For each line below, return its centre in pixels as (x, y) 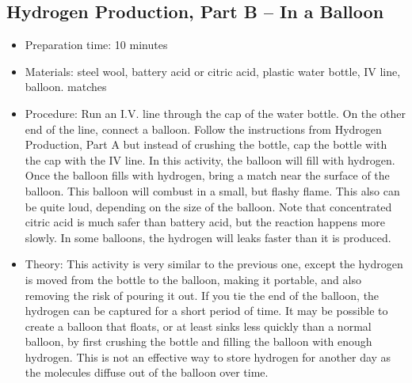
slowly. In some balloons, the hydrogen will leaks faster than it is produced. (208, 237)
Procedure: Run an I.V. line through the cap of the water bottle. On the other (215, 113)
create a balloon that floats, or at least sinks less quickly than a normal (198, 326)
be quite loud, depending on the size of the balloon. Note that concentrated (208, 206)
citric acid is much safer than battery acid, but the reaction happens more (205, 222)
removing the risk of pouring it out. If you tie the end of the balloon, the (202, 295)
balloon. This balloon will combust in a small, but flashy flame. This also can (212, 190)
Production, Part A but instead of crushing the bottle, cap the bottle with (206, 144)
